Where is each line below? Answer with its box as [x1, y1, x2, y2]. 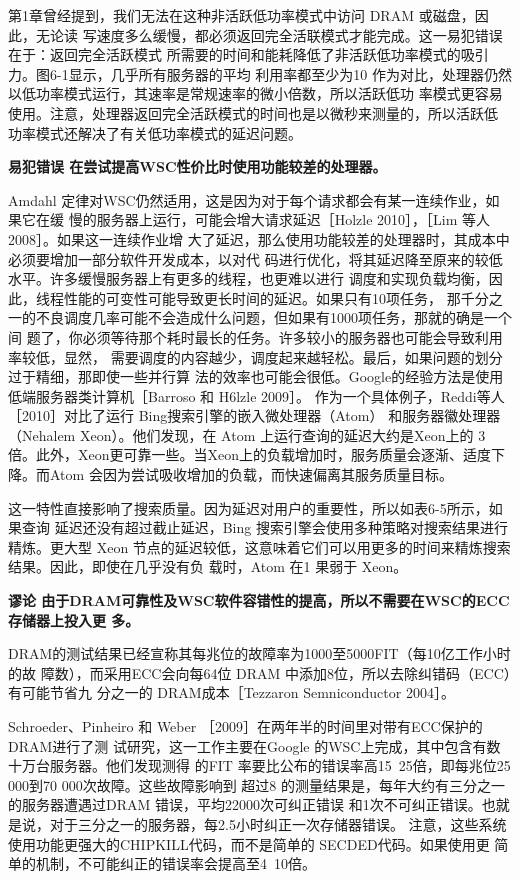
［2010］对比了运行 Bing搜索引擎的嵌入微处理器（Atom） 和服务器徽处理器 [8, 405, 501, 426]
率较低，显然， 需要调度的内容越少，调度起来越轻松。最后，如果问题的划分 [8, 346, 503, 367]
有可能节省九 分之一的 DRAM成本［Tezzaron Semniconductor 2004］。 [8, 682, 455, 703]
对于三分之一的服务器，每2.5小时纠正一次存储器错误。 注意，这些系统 [49, 813, 507, 834]
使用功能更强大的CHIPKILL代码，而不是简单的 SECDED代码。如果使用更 [8, 833, 490, 854]
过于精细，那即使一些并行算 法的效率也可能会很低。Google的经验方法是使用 [8, 366, 504, 387]
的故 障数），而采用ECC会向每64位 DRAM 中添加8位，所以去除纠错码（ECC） [8, 662, 511, 683]
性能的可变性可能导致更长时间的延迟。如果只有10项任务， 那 [63, 287, 461, 308]
